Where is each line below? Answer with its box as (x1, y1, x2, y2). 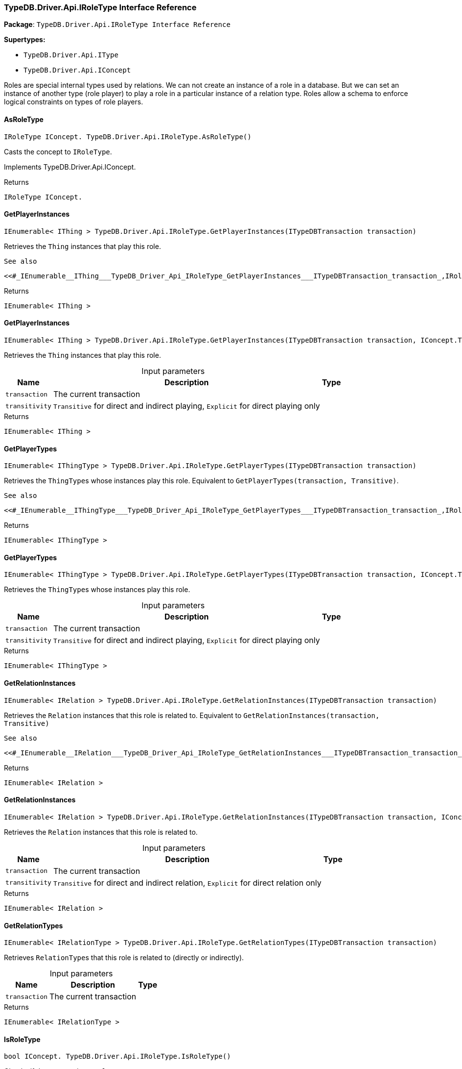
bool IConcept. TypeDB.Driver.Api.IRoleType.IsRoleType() (4, 1052, 231, 1061)
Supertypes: (4, 35, 46, 44)
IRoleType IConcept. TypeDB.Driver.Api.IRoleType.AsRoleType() (4, 132, 252, 141)
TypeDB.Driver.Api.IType (23, 51, 118, 59)
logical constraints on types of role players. (4, 98, 143, 106)
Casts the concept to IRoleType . (4, 147, 112, 156)
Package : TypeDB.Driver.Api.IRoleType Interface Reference (4, 20, 231, 29)
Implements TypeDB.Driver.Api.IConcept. (4, 162, 136, 171)
